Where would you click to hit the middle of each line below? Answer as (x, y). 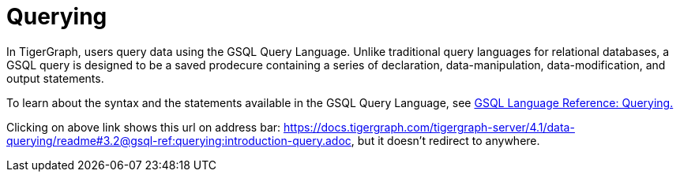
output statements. (55, 78)
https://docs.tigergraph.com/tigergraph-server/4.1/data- (429, 127)
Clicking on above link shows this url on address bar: (144, 127)
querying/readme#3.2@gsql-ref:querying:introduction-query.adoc (179, 140)
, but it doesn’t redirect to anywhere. (445, 140)
